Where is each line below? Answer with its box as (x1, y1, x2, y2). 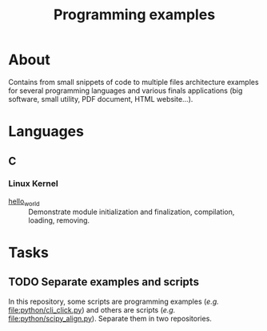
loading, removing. (28, 215, 90, 225)
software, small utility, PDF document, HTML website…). (8, 94, 193, 103)
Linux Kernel (8, 178, 58, 189)
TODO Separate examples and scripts (8, 275, 200, 289)
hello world (8, 196, 40, 208)
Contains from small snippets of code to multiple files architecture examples (8, 77, 259, 87)
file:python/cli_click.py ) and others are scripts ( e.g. (8, 305, 176, 314)
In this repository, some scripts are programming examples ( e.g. (8, 297, 220, 306)
